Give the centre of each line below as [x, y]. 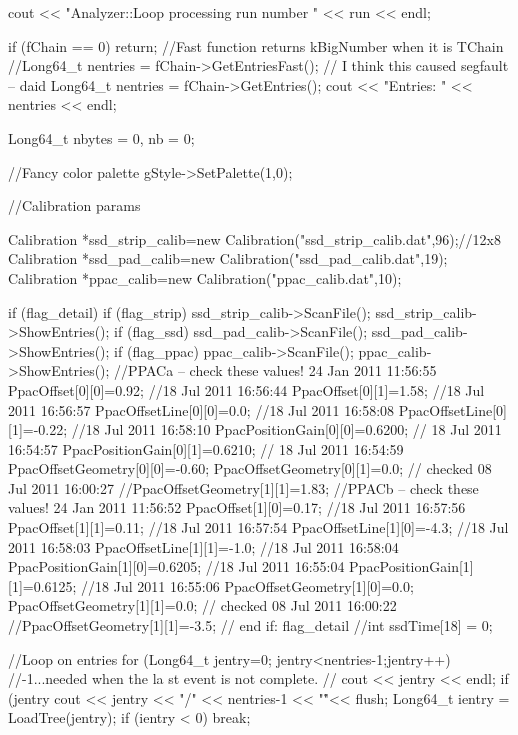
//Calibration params [74, 205]
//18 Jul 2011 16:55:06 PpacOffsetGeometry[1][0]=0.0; [247, 585]
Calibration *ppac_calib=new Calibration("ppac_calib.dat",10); [205, 277]
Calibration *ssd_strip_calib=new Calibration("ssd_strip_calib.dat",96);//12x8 [255, 238]
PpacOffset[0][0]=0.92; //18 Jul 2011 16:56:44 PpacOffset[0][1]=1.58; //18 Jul [246, 389]
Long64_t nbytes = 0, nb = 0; [101, 137]
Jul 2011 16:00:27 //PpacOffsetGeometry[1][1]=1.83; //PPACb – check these [243, 487]
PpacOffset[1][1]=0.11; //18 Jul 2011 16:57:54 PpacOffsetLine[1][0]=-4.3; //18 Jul [258, 527]
